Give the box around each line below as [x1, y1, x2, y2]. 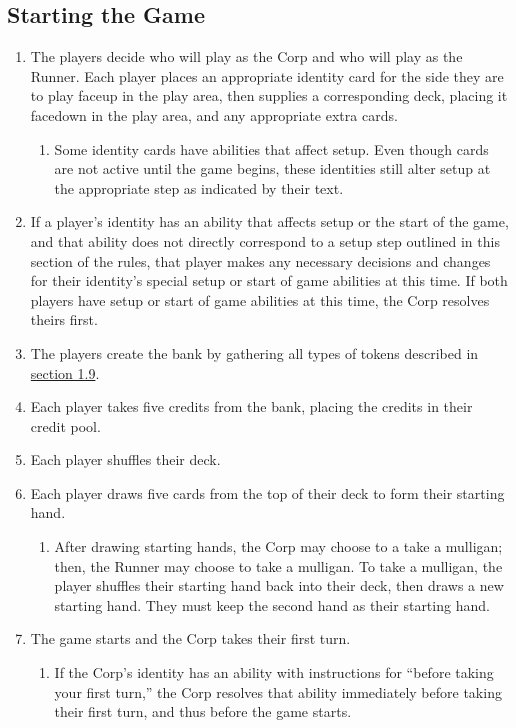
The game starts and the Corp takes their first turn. [30, 628, 351, 649]
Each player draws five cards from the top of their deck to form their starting [30, 482, 505, 503]
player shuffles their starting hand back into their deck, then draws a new [54, 575, 504, 596]
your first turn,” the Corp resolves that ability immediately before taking [54, 681, 502, 702]
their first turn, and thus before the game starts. [54, 701, 352, 722]
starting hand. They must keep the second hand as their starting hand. [54, 594, 490, 615]
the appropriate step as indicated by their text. [54, 177, 344, 198]
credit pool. [30, 415, 101, 436]
